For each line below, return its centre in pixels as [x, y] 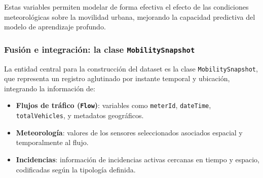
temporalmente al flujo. [52, 142]
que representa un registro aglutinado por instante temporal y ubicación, [117, 78]
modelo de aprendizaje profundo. [55, 27]
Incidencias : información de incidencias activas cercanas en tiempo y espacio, [138, 159]
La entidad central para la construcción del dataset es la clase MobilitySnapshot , [131, 68]
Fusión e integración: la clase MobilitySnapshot [100, 49]
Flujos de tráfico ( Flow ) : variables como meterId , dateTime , [114, 105]
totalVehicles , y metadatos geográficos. [80, 115]
